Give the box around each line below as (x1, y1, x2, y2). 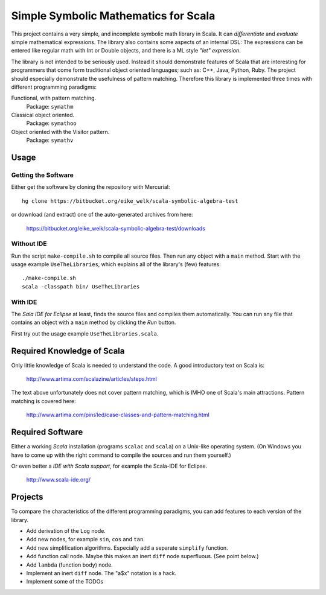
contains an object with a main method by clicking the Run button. (11, 319, 176, 326)
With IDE (11, 297, 37, 306)
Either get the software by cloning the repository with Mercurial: (11, 183, 170, 191)
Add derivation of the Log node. (26, 527, 106, 535)
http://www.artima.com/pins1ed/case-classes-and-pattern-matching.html (26, 411, 209, 419)
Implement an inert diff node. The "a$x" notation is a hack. (26, 569, 177, 576)
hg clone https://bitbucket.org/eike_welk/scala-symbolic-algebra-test (22, 197, 238, 205)
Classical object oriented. (11, 112, 75, 119)
